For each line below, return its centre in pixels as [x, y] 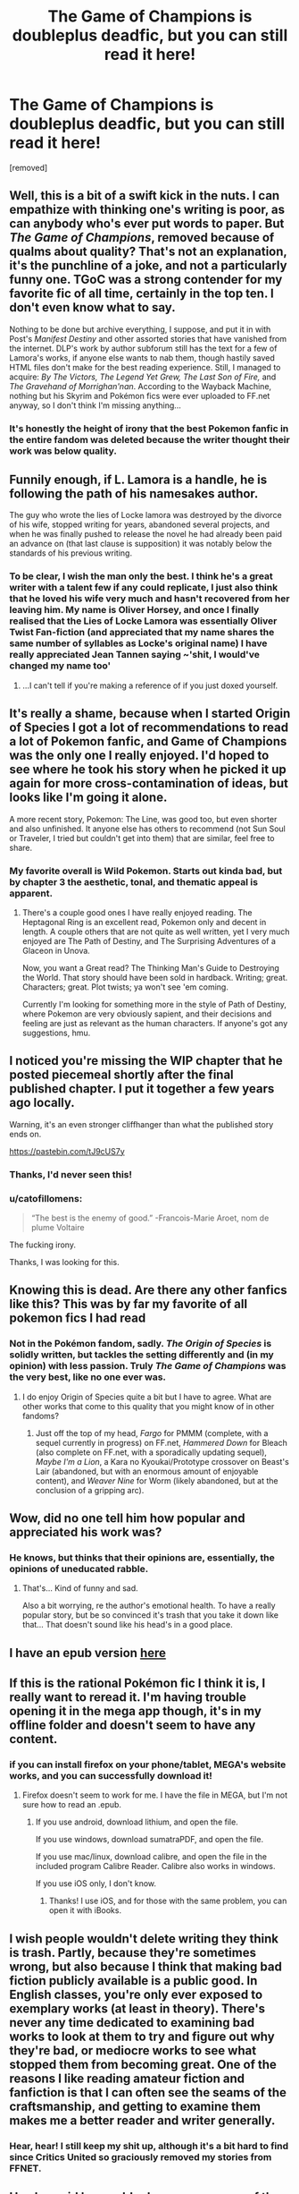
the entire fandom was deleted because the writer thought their [149, 439]
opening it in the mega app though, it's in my [135, 1711]
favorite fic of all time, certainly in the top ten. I [141, 294]
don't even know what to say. [92, 307]
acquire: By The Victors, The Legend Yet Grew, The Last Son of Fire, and [143, 377]
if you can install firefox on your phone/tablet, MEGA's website [148, 1765]
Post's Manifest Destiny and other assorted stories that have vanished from [148, 338]
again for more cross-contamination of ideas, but [149, 783]
